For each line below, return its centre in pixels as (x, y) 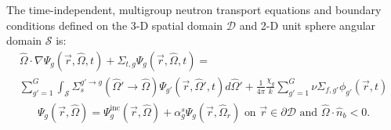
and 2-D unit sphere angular (308, 25)
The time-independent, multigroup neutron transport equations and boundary (194, 9)
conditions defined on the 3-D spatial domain (115, 25)
